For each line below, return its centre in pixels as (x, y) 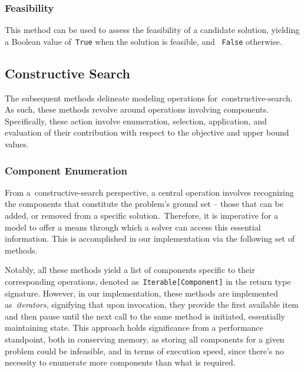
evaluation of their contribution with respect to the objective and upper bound (147, 132)
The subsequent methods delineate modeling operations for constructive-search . (149, 98)
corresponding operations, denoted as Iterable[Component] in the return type (148, 282)
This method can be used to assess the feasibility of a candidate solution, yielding (152, 30)
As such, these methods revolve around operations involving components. (137, 109)
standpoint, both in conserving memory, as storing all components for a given (145, 339)
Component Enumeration (66, 170)
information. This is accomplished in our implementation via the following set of (150, 238)
